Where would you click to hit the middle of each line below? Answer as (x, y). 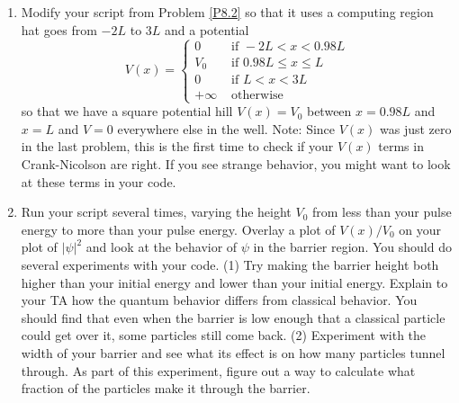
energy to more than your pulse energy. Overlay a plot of (178, 229)
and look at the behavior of (162, 247)
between (329, 111)
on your (420, 229)
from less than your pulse (382, 212)
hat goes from (59, 29)
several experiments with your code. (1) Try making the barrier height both (230, 265)
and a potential (207, 29)
